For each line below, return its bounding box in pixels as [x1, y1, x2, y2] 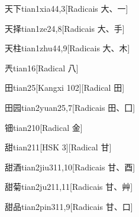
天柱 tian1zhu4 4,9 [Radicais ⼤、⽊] [5, 42, 130, 54]
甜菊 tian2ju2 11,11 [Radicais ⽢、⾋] [5, 180, 133, 193]
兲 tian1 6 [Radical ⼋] [5, 61, 79, 74]
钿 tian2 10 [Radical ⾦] [5, 121, 83, 133]
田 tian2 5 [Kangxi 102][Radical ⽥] [5, 81, 125, 94]
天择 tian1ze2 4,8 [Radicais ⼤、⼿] [5, 22, 125, 34]
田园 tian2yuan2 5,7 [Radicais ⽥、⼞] [5, 101, 135, 113]
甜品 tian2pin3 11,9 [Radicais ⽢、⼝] [5, 200, 133, 212]
